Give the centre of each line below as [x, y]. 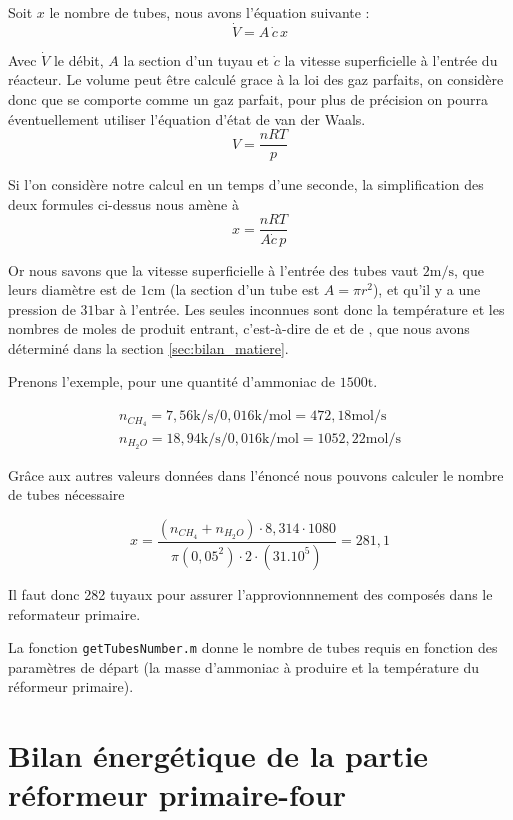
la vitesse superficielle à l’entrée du [391, 59]
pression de [42, 308]
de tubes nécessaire [66, 494]
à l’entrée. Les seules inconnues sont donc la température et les [312, 308]
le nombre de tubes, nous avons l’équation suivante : [209, 12]
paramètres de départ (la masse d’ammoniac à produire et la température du [244, 666]
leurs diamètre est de [72, 289]
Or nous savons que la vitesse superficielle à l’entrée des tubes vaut [213, 269]
